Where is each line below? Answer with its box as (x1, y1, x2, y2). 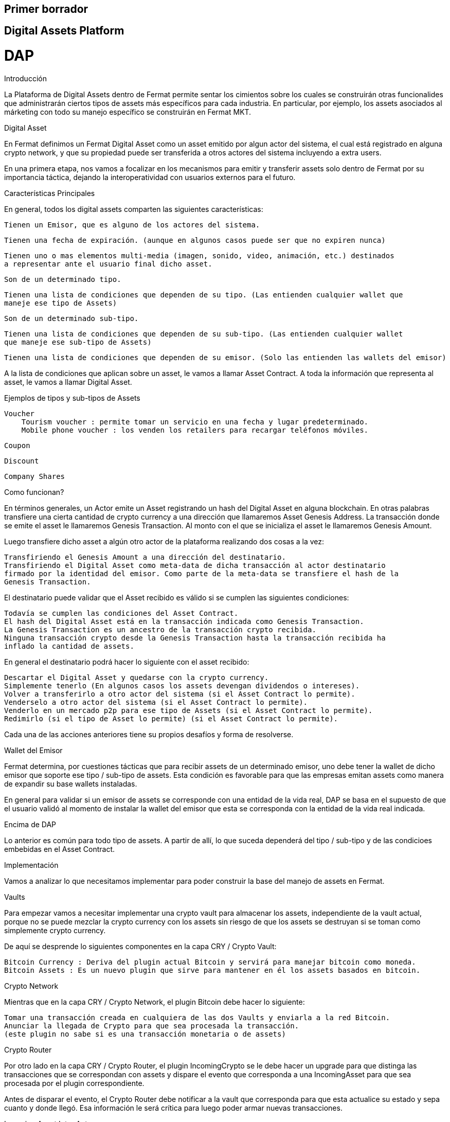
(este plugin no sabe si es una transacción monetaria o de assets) (4, 1029, 286, 1038)
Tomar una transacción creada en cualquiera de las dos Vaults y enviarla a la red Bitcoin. (4, 1013, 390, 1022)
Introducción (4, 74, 47, 83)
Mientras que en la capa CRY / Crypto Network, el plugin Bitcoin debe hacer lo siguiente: (4, 997, 305, 1006)
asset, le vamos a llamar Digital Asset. (4, 377, 132, 386)
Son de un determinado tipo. (4, 275, 121, 283)
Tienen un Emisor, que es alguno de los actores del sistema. (4, 220, 260, 229)
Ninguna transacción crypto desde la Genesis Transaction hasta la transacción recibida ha (4, 633, 386, 642)
